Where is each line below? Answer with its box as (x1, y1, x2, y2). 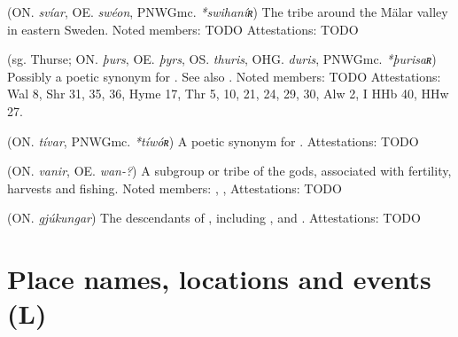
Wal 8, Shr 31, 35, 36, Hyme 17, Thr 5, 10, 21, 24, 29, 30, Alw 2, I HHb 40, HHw (7, 84, 449, 103)
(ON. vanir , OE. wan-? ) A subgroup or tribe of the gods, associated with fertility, (7, 161, 452, 180)
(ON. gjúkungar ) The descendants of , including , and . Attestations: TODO (7, 208, 421, 227)
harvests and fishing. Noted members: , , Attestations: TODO (7, 178, 342, 197)
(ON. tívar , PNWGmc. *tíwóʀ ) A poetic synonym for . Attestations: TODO (7, 131, 419, 150)
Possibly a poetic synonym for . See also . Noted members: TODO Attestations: (7, 67, 441, 85)
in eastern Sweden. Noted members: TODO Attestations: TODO (7, 20, 359, 38)
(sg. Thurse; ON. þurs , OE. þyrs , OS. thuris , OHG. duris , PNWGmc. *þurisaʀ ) (7, 50, 437, 68)
